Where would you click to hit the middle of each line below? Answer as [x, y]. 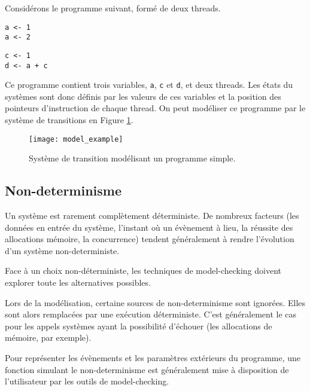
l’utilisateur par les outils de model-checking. [87, 381]
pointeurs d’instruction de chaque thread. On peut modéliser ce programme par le [155, 108]
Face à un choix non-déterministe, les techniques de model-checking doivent [143, 271]
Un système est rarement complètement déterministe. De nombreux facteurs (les [152, 216]
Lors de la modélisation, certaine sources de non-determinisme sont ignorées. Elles [155, 302]
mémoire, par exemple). [48, 337]
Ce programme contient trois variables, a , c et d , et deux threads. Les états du [149, 85]
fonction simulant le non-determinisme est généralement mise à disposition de [147, 369]
